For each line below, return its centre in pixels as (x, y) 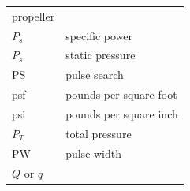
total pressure (99, 133)
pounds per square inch (122, 113)
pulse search (95, 75)
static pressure (101, 55)
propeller (34, 15)
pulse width (94, 153)
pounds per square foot (121, 94)
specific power (99, 35)
